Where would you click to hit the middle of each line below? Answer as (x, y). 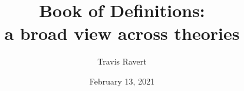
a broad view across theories (122, 33)
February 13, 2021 (122, 81)
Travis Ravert (122, 61)
